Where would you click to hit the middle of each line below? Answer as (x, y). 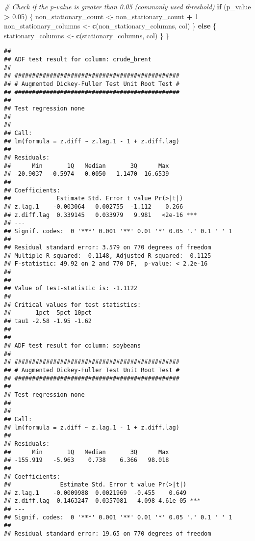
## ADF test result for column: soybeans (73, 346)
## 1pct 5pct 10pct (48, 313)
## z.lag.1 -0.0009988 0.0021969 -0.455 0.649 (95, 493)
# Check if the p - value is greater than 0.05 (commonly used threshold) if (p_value (127, 6)
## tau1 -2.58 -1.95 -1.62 (48, 321)
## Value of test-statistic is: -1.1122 (71, 288)
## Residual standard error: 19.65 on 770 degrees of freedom (108, 534)
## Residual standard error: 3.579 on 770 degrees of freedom (108, 248)
